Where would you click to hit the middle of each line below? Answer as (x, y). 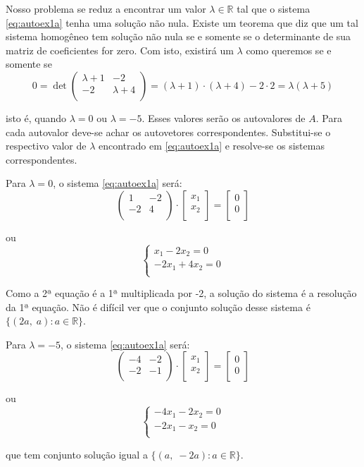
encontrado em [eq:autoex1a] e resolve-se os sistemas (211, 146)
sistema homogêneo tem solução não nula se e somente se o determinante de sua (178, 36)
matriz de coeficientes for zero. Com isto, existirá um (120, 50)
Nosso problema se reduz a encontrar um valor (106, 8)
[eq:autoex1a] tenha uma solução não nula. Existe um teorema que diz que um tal (182, 22)
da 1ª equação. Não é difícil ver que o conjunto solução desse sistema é (158, 307)
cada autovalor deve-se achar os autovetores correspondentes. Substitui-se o (168, 132)
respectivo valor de (46, 146)
